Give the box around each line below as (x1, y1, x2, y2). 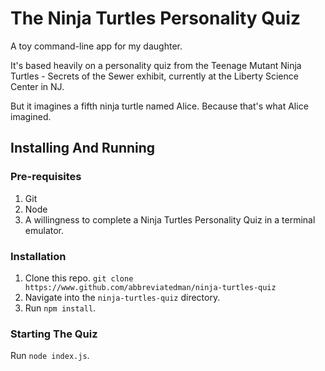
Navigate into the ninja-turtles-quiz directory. (24, 291, 221, 303)
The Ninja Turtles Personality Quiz (10, 7, 302, 30)
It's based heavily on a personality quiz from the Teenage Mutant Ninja (10, 59, 302, 71)
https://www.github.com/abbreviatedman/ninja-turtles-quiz (24, 282, 277, 292)
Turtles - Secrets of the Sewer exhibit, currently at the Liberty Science (10, 70, 299, 82)
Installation (10, 249, 67, 263)
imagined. (10, 110, 52, 122)
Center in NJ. (10, 80, 65, 92)
